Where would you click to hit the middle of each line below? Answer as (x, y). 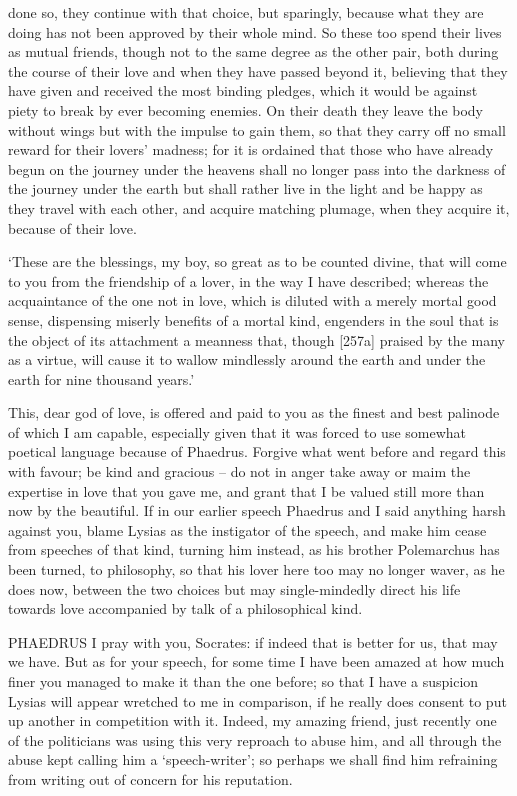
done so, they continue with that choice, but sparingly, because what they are (246, 12)
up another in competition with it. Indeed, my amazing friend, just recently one (252, 720)
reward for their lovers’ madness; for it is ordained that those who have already (251, 149)
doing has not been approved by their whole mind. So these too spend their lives (255, 31)
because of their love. (72, 227)
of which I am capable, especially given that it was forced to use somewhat (237, 431)
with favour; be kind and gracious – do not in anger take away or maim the (239, 471)
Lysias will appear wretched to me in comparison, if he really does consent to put (257, 700)
